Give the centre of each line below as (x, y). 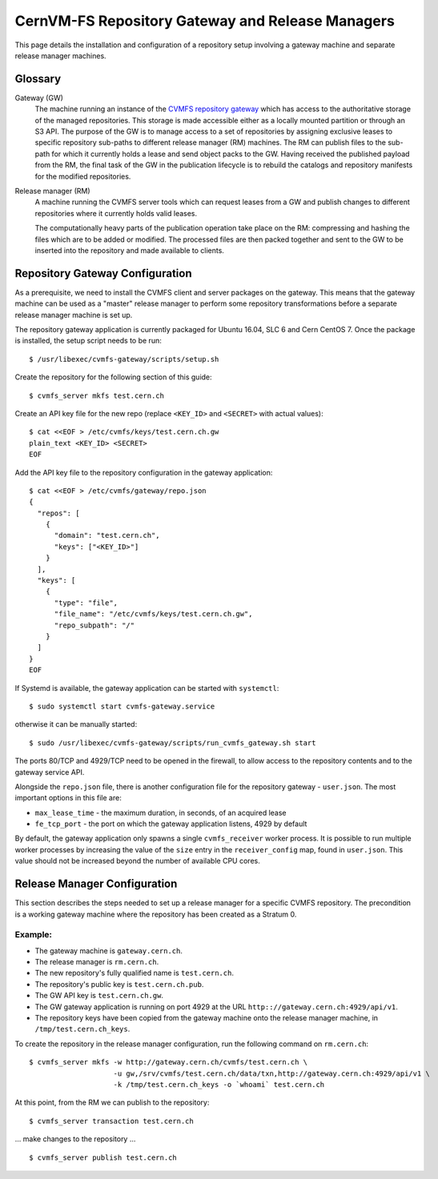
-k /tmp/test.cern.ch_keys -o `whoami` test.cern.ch (219, 1084)
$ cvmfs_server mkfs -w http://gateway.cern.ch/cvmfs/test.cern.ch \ (169, 1062)
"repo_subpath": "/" (94, 625)
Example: (33, 935)
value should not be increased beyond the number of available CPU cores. (137, 861)
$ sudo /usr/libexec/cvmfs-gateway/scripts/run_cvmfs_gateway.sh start (173, 743)
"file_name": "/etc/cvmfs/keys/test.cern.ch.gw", (153, 614)
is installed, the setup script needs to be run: (88, 341)
